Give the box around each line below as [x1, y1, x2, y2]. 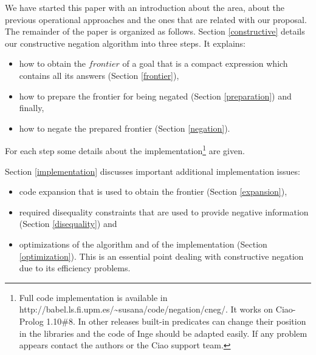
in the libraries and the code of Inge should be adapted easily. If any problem [19, 326, 307, 339]
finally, [19, 101, 44, 114]
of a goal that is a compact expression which [122, 57, 288, 70]
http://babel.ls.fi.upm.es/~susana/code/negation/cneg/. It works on [19, 303, 273, 316]
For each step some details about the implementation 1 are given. [5, 143, 245, 157]
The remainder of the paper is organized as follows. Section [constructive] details [5, 25, 305, 38]
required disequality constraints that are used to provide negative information [19, 205, 309, 218]
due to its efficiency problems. [19, 262, 131, 274]
